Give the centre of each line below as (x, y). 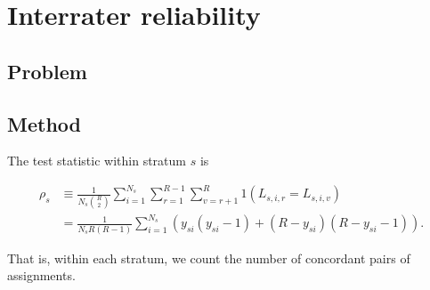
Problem (47, 71)
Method (44, 123)
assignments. (41, 275)
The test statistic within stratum (97, 161)
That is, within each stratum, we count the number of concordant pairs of (209, 258)
